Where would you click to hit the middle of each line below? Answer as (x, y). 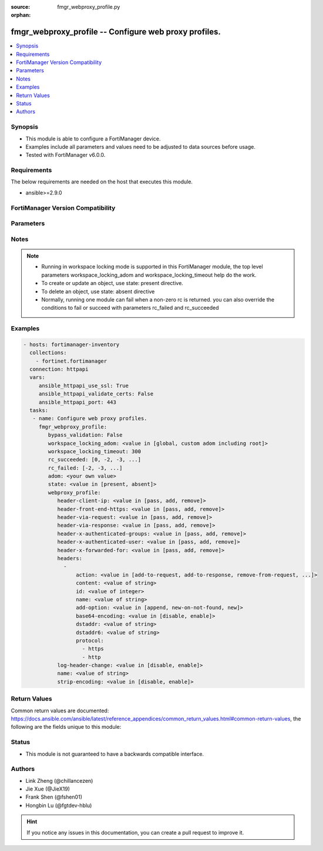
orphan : (21, 15)
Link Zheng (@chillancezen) (59, 780)
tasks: (39, 410)
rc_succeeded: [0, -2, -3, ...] (94, 460)
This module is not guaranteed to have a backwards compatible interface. (115, 754)
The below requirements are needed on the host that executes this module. (102, 182)
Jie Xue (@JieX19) (48, 789)
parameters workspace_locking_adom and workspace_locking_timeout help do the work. (149, 275)
